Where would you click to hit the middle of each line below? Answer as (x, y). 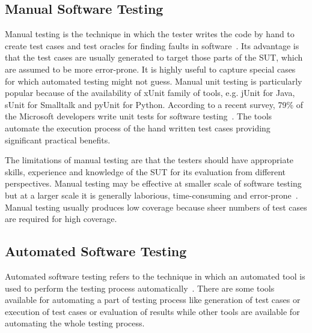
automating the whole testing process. (75, 323)
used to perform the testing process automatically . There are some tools (140, 288)
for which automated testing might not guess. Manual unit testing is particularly (154, 81)
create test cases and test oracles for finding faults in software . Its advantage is (152, 45)
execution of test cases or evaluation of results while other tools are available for (152, 311)
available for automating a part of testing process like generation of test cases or (153, 300)
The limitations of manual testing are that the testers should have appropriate (149, 160)
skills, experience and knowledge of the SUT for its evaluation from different (145, 171)
